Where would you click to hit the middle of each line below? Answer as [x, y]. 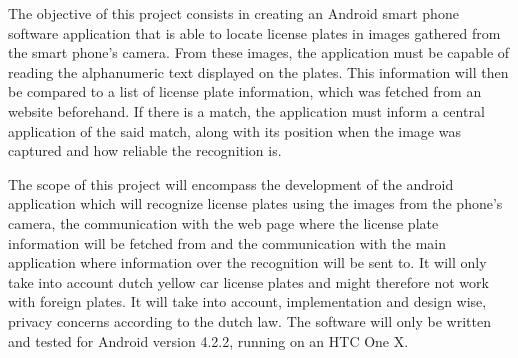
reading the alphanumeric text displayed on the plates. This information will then [258, 71]
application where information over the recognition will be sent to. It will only [247, 262]
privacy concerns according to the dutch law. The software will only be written [249, 320]
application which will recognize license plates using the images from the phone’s [255, 203]
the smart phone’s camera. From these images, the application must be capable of [259, 52]
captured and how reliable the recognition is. [145, 150]
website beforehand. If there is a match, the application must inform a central [246, 110]
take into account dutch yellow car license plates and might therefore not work [248, 281]
